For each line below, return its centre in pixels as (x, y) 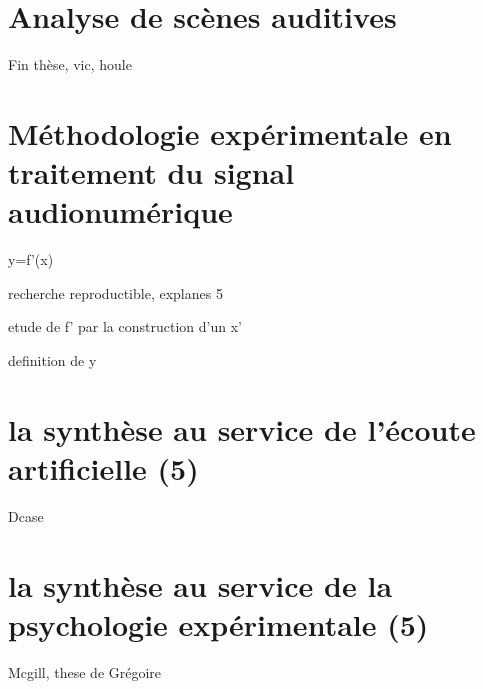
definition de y (52, 360)
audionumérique (120, 211)
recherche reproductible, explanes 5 (115, 292)
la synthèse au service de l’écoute (242, 428)
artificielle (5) (103, 467)
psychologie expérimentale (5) (218, 623)
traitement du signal (151, 172)
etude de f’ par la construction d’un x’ (125, 326)
